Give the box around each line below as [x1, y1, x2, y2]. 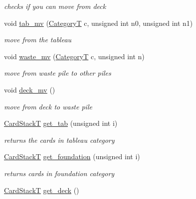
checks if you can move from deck [4, 1, 106, 11]
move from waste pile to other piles [4, 68, 111, 78]
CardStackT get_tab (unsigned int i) [4, 118, 118, 128]
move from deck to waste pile [4, 101, 92, 111]
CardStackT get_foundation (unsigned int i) [4, 151, 140, 162]
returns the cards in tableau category [4, 134, 115, 145]
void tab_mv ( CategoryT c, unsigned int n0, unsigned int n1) [4, 17, 193, 28]
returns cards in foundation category [4, 168, 115, 178]
